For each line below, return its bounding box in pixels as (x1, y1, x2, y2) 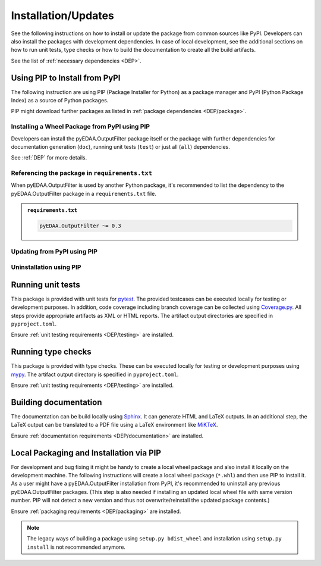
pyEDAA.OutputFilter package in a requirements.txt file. (11, 190, 157, 197)
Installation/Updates (11, 9, 114, 22)
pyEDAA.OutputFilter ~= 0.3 (39, 223, 121, 229)
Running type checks (11, 347, 92, 357)
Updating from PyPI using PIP (11, 247, 98, 255)
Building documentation (11, 397, 102, 407)
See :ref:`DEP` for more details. (11, 154, 87, 161)
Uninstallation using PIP (11, 263, 81, 271)
